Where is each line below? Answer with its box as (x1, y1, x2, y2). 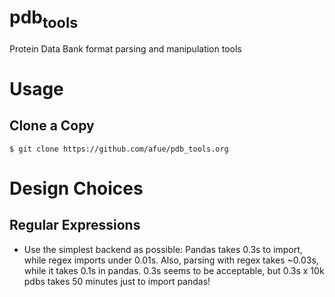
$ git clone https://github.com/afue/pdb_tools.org (9, 144, 229, 154)
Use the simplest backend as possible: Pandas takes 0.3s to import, (23, 243, 303, 255)
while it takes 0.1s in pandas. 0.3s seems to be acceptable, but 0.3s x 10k (23, 264, 325, 276)
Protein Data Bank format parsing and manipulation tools (9, 42, 242, 55)
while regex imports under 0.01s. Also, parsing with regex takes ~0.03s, (23, 254, 319, 266)
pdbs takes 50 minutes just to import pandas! (23, 275, 211, 287)
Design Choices (9, 177, 144, 200)
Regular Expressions (9, 217, 141, 234)
